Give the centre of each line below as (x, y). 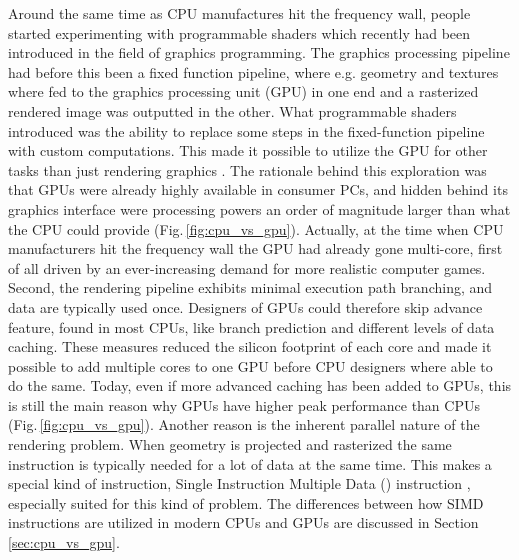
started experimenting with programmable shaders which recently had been (239, 32)
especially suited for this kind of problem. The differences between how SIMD (246, 502)
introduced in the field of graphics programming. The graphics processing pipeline (259, 52)
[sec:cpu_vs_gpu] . (64, 542)
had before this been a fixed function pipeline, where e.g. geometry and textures (253, 71)
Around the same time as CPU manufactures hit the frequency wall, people (239, 13)
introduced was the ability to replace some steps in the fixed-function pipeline (246, 130)
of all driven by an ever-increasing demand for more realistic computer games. (247, 267)
